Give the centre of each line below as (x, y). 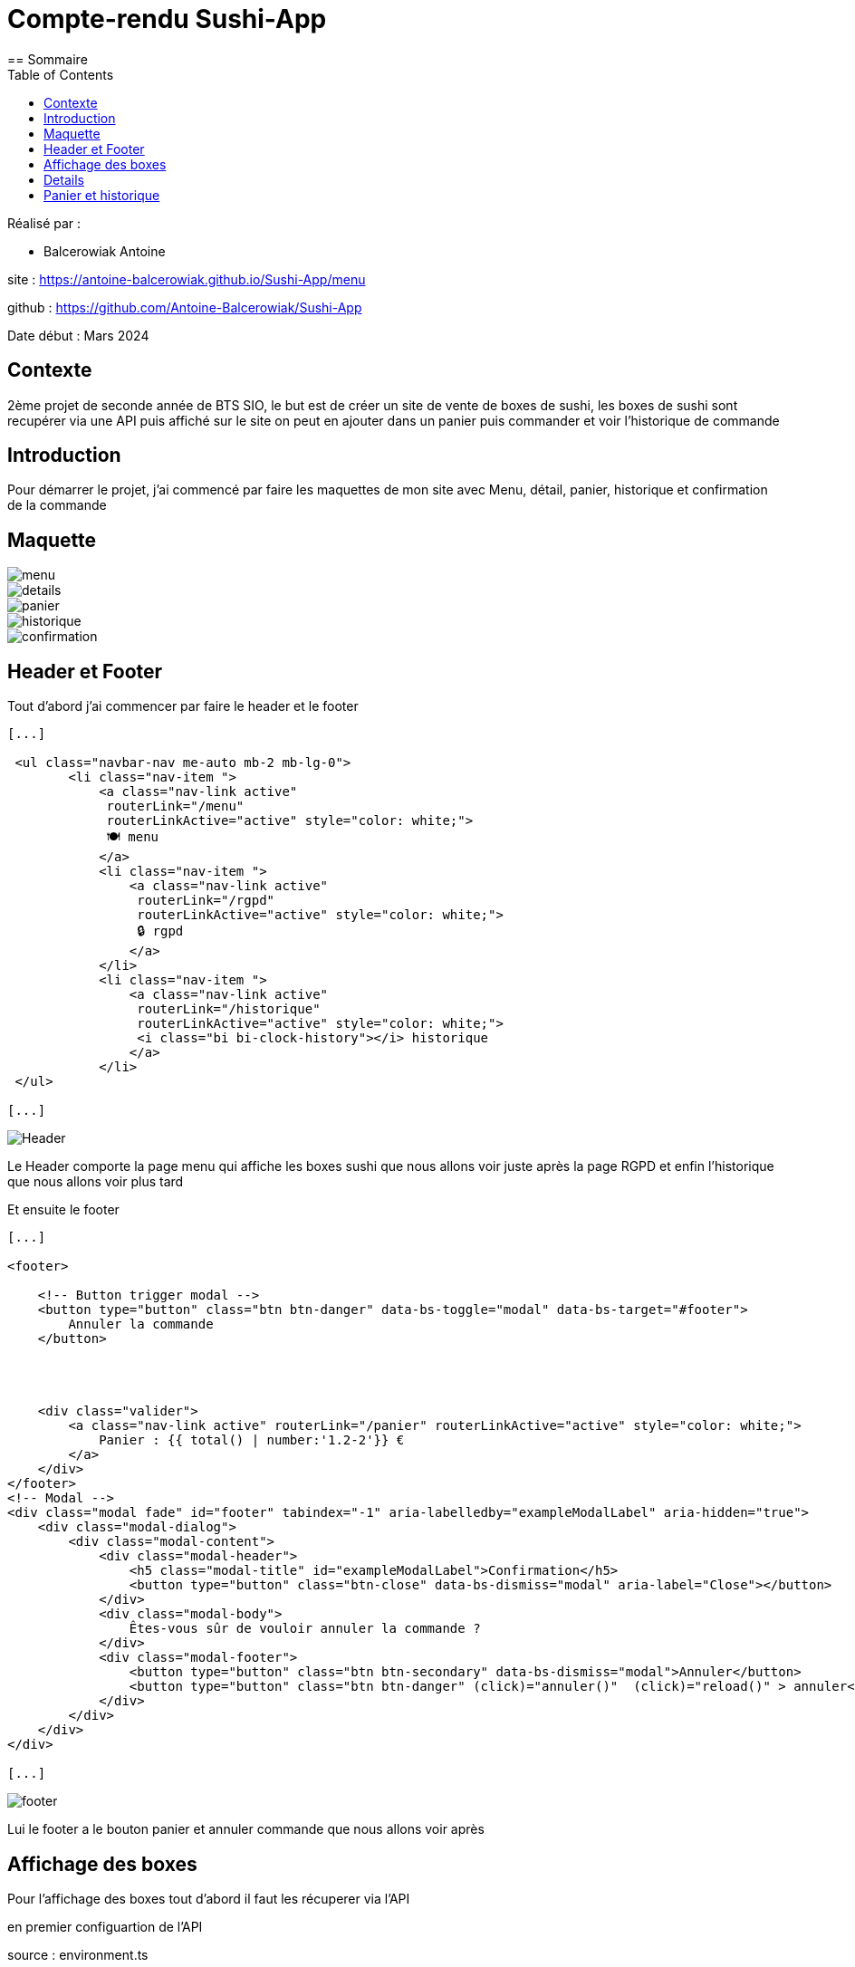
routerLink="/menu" (175, 806)
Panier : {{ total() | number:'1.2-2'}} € (252, 1440)
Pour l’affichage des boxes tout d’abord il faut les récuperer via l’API (209, 1898)
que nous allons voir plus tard (96, 1182)
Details (64, 179)
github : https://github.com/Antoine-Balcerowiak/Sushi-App (185, 307)
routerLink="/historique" (229, 1009)
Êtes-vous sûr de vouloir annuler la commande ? (305, 1629)
